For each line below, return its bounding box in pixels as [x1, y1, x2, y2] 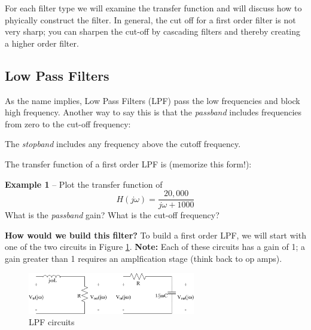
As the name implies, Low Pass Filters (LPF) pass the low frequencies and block [5, 94, 300, 106]
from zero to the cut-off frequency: [5, 117, 131, 130]
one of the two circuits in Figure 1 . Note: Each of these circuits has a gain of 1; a [5, 240, 305, 253]
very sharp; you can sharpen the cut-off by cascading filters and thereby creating [5, 25, 301, 38]
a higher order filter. [5, 36, 79, 49]
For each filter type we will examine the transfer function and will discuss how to [5, 2, 302, 14]
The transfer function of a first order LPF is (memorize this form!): [5, 157, 252, 170]
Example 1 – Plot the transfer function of [5, 178, 163, 190]
